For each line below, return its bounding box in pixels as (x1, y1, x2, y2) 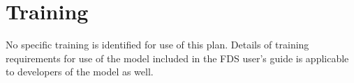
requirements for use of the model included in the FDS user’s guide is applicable (6, 50, 349, 65)
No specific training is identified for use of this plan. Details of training (6, 37, 309, 52)
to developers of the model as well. (6, 64, 154, 79)
